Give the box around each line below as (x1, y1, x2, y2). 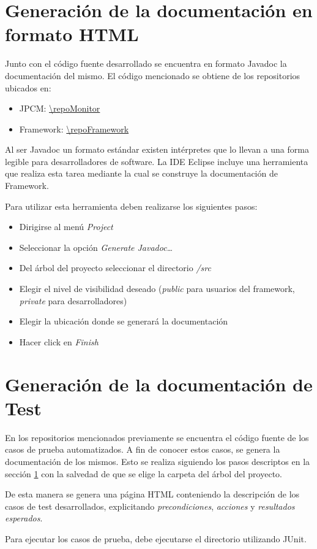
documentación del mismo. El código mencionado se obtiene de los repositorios (5, 69, 300, 82)
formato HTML (5, 21, 139, 47)
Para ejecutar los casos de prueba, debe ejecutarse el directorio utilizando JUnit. (5, 532, 307, 545)
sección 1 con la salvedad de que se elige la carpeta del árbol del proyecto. (5, 467, 282, 480)
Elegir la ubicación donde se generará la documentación (19, 315, 228, 328)
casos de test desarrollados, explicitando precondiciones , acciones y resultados (5, 499, 295, 512)
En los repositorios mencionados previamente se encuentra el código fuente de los (5, 431, 309, 443)
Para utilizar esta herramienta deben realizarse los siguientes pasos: (5, 199, 258, 212)
